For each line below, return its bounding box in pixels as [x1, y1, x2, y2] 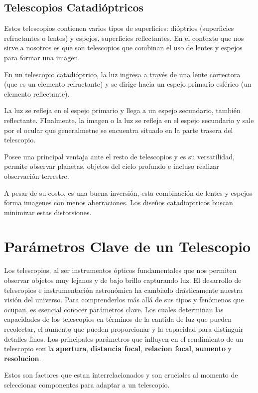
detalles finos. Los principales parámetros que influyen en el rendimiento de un [4, 333, 244, 344]
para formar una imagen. [4, 52, 80, 62]
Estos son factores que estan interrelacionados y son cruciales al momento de [4, 370, 238, 380]
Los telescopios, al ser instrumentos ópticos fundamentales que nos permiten [4, 265, 237, 275]
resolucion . [4, 353, 41, 363]
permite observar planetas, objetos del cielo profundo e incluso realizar [4, 161, 219, 171]
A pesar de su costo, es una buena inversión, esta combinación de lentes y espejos [4, 187, 253, 198]
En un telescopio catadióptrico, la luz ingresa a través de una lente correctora [4, 69, 241, 79]
